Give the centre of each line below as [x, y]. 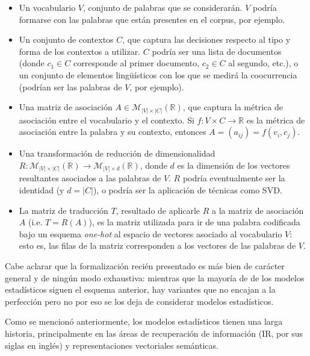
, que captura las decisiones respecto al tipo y [206, 39]
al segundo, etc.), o [263, 63]
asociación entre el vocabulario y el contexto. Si [107, 120]
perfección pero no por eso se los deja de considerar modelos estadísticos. [139, 301]
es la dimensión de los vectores [234, 165]
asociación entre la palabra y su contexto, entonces [113, 132]
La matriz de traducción [64, 210]
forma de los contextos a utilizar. [80, 51]
